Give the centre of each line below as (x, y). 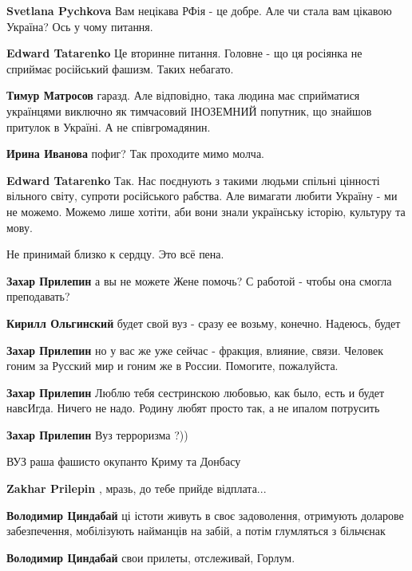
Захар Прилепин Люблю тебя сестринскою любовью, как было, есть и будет (196, 392)
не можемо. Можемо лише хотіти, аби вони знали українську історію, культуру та (206, 211)
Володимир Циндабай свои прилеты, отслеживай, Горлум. (151, 557)
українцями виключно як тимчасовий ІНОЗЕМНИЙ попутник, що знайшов (189, 110)
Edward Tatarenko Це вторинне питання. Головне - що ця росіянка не (184, 53)
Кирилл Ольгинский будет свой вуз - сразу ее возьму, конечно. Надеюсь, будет (204, 323)
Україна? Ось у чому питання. (80, 26)
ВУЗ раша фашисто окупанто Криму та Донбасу (124, 461)
